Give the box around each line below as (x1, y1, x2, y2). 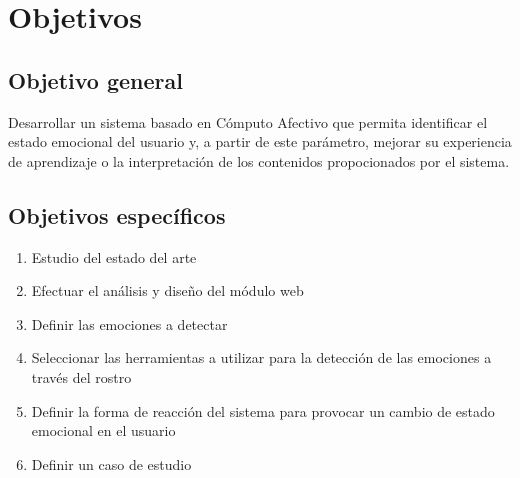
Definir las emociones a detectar (31, 313, 228, 334)
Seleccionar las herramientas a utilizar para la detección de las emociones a (31, 347, 492, 368)
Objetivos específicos (8, 199, 226, 230)
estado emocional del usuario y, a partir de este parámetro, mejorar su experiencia (8, 131, 512, 152)
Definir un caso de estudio (31, 453, 192, 474)
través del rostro (31, 366, 132, 387)
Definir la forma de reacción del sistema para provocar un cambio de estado (31, 400, 495, 421)
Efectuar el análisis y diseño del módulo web (31, 280, 304, 301)
